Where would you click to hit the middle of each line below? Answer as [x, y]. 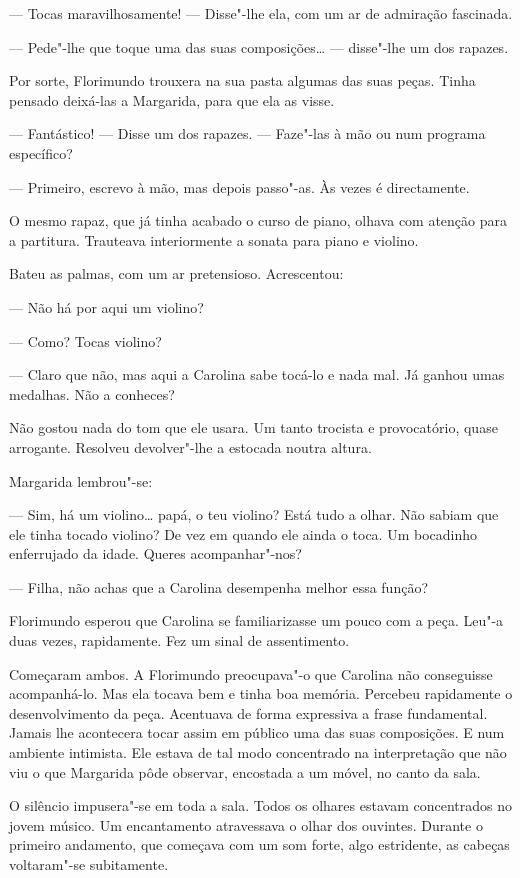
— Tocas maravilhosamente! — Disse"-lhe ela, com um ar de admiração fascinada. [261, 13]
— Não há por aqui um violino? [106, 306]
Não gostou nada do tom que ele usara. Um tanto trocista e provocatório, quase [253, 427]
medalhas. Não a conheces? [92, 393]
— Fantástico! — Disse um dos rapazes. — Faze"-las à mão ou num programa [247, 133]
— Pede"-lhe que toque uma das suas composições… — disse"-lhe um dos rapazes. [259, 46]
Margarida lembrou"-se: [81, 480]
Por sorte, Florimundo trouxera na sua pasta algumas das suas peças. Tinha [242, 80]
